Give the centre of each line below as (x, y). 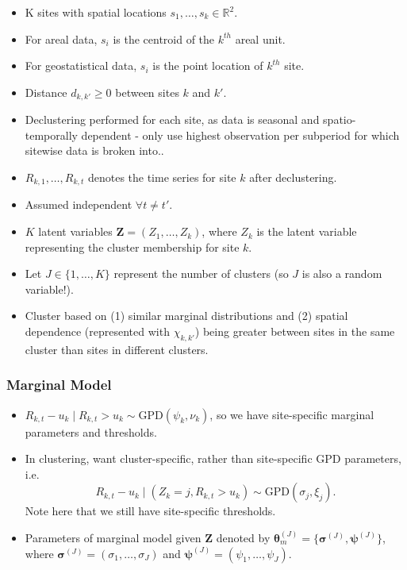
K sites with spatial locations (96, 12)
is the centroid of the (164, 39)
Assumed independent (79, 204)
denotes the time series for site (162, 177)
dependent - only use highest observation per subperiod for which (240, 135)
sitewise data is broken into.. (94, 150)
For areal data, (61, 39)
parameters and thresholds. (91, 431)
